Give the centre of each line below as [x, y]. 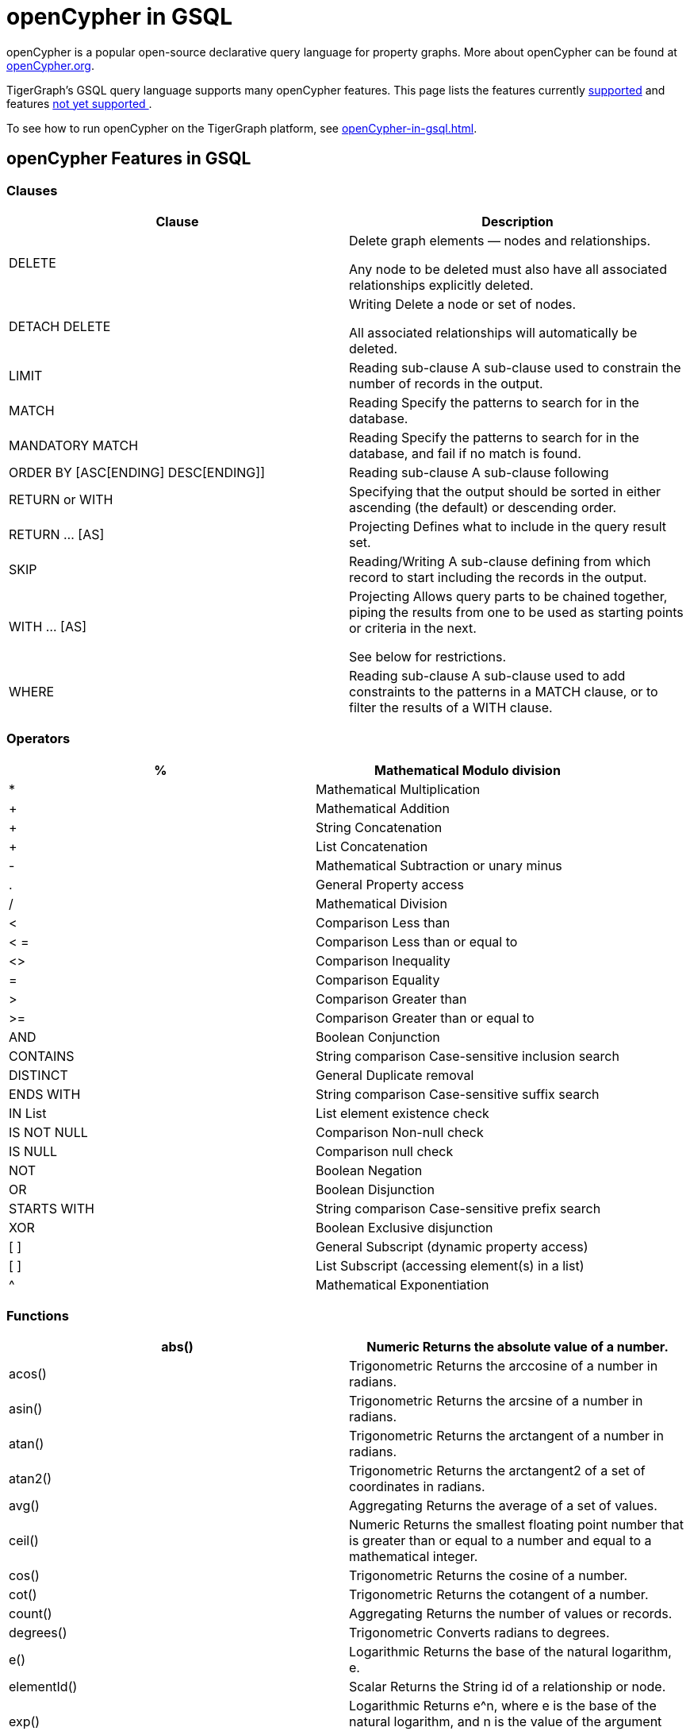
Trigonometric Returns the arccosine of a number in [504, 1366]
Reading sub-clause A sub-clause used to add [487, 675]
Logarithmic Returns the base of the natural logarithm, [510, 1652]
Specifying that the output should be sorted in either [505, 491]
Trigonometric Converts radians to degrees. [479, 1633]
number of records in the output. [446, 383]
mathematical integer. [414, 1557]
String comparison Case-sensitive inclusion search [467, 1056]
